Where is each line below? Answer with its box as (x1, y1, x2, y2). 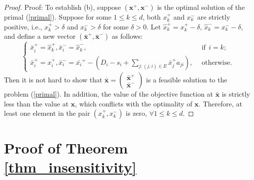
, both (142, 12, 161, 22)
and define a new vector (4, 31, 76, 41)
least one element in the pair (4, 108, 90, 118)
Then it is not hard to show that (4, 74, 102, 84)
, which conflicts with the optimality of (75, 98, 192, 108)
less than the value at (4, 98, 69, 108)
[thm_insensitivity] (4, 157, 137, 177)
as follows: (112, 31, 143, 41)
